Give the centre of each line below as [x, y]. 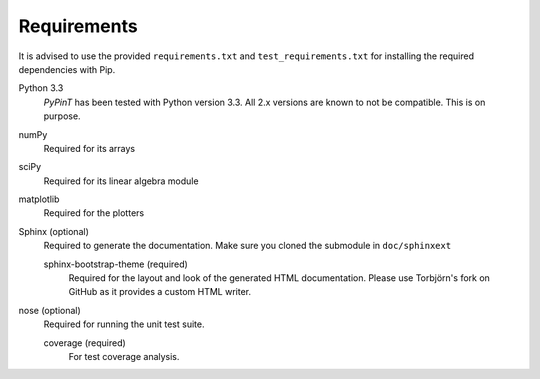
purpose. [62, 116]
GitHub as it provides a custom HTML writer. [160, 292]
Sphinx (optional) [53, 231]
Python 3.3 [41, 88]
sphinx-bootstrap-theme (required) [116, 264]
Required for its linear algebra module [121, 181]
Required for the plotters [94, 213]
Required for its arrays [89, 148]
